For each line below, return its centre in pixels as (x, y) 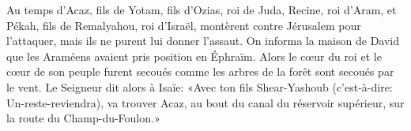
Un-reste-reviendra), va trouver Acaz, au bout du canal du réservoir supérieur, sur (205, 102)
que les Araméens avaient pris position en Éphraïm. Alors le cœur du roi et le (194, 56)
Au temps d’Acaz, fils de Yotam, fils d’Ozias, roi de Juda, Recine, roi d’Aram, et (202, 9)
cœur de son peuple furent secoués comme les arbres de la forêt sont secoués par (200, 71)
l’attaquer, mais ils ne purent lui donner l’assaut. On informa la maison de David (203, 41)
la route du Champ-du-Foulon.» (83, 118)
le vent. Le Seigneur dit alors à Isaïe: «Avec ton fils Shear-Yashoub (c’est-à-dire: (200, 86)
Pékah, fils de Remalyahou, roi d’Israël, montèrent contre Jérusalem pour (184, 25)
